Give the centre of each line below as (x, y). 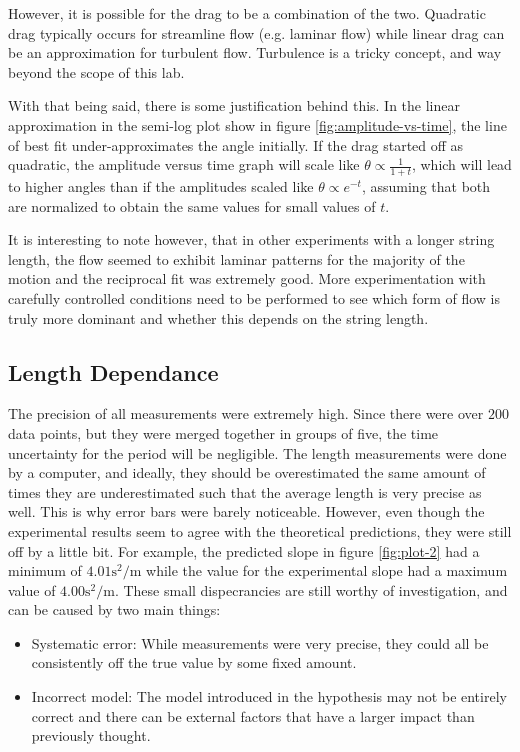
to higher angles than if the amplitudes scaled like (161, 185)
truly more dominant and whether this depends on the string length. (218, 317)
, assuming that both (426, 185)
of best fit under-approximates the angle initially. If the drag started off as (236, 144)
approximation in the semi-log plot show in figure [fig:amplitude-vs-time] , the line (257, 124)
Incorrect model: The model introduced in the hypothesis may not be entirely (269, 696)
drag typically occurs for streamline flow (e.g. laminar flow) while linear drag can (256, 32)
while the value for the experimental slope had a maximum (327, 570)
